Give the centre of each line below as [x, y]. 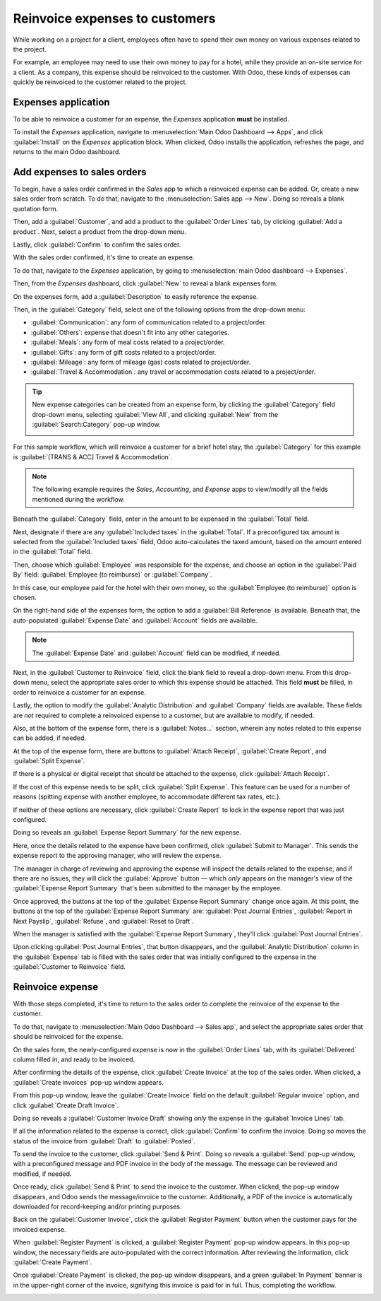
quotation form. [36, 208]
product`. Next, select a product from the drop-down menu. [99, 231]
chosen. [25, 597]
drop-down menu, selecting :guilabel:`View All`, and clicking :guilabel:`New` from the [155, 414]
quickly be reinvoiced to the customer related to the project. [100, 82]
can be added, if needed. [50, 738]
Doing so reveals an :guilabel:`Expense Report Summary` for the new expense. [127, 832]
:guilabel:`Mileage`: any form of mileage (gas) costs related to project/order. [141, 362]
